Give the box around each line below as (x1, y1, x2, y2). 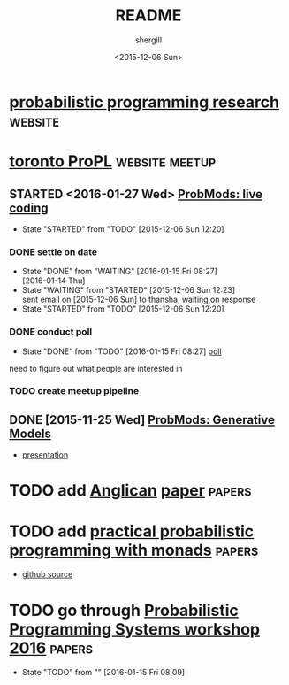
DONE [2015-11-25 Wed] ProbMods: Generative (9, 412, 276, 427)
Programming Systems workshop (9, 619, 261, 639)
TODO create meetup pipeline (9, 385, 140, 397)
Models (9, 426, 51, 441)
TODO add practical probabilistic (9, 521, 255, 541)
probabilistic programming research (9, 92, 280, 112)
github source (21, 569, 73, 580)
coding (9, 200, 49, 215)
